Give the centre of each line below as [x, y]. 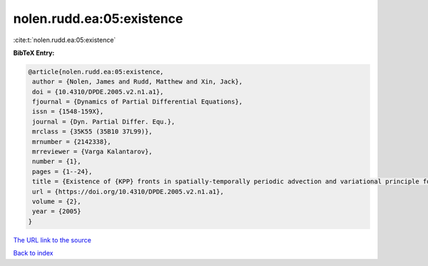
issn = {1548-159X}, [68, 112]
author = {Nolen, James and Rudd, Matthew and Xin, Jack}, [138, 82]
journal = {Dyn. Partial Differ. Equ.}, [104, 122]
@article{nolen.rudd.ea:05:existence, [96, 72]
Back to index [33, 253]
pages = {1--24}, [62, 172]
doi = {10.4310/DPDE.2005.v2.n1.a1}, [98, 92]
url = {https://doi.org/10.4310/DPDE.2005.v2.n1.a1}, [128, 191]
